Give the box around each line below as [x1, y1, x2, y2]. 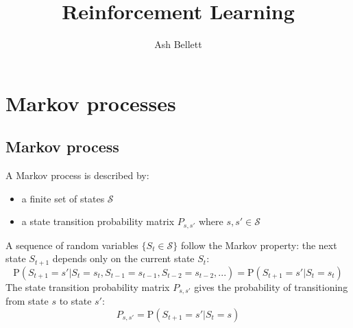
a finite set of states [21, 191, 105, 205]
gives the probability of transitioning [194, 279, 348, 294]
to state [59, 294, 92, 308]
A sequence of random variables [5, 237, 138, 252]
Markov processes [5, 89, 176, 117]
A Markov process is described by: [5, 168, 149, 183]
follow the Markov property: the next [180, 237, 337, 252]
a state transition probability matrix [21, 214, 175, 229]
